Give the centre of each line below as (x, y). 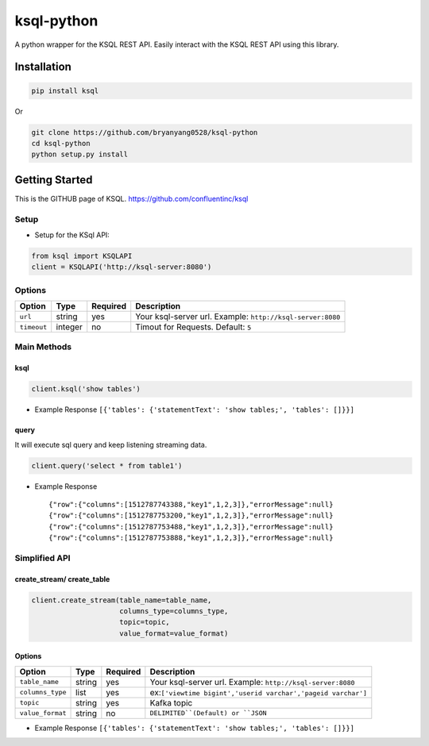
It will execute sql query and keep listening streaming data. (111, 444)
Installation (43, 67)
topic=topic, (145, 622)
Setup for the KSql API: (72, 235)
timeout (33, 327)
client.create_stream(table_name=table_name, (122, 600)
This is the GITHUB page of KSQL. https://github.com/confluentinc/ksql (131, 198)
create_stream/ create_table (62, 579)
